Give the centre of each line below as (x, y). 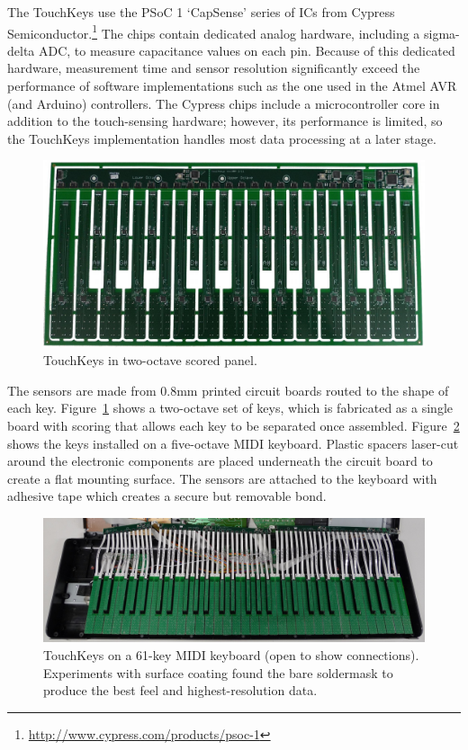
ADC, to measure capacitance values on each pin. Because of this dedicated (247, 50)
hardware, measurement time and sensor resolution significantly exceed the (214, 68)
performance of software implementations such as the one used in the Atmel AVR (232, 86)
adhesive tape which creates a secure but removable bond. (167, 496)
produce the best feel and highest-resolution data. (180, 690)
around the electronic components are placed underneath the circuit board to (220, 461)
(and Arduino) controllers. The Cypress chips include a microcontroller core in (224, 103)
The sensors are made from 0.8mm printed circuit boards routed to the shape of (228, 390)
